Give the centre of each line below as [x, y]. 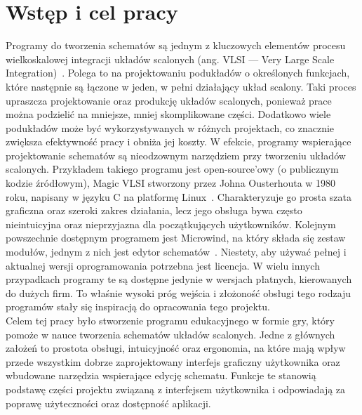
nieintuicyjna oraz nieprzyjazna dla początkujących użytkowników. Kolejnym [171, 224]
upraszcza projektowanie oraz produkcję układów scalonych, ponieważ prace [169, 100]
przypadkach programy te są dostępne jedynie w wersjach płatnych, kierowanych [179, 279]
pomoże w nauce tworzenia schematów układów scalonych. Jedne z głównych [170, 334]
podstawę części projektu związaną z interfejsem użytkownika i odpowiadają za [176, 389]
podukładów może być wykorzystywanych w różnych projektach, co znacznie [170, 127]
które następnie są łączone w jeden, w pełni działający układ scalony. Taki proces [181, 86]
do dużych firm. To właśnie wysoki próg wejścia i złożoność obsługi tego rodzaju [179, 292]
